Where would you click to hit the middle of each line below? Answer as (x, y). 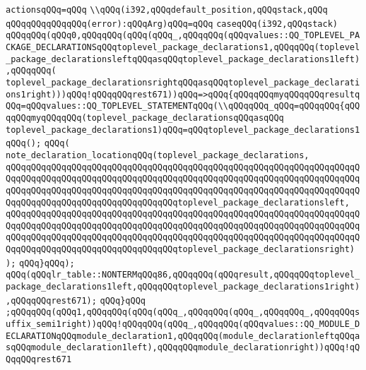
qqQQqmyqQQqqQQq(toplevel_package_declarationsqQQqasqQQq (145, 118)
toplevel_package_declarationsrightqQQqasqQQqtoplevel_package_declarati (183, 82)
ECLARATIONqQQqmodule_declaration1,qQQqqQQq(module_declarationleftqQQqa (183, 336)
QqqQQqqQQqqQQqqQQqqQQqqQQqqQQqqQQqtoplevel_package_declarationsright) (180, 250)
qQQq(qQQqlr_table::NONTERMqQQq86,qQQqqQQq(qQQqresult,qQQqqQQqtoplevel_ (183, 275)
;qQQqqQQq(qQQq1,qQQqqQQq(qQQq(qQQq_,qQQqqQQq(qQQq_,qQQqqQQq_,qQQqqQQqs (183, 312)
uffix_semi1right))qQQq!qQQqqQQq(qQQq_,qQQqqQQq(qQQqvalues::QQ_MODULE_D (183, 324)
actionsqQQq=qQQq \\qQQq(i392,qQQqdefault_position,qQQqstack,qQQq (167, 10)
